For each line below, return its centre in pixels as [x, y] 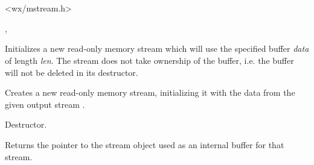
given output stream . [45, 104]
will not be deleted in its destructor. [72, 72]
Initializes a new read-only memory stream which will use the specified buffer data [157, 48]
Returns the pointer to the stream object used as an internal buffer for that [145, 144]
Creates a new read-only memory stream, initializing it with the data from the [150, 92]
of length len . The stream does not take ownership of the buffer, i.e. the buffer [149, 60]
